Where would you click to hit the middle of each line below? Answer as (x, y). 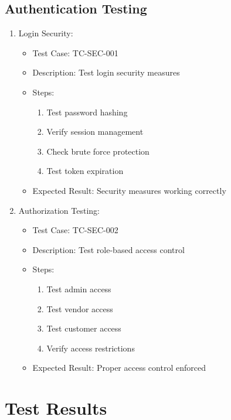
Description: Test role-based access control (108, 249)
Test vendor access (80, 308)
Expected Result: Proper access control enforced (119, 368)
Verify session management (95, 132)
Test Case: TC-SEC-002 (75, 230)
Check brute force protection (98, 151)
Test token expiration (85, 171)
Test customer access (84, 328)
